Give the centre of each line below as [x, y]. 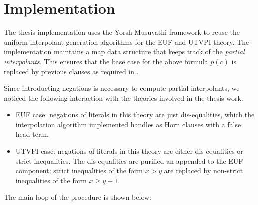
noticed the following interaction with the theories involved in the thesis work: [124, 98]
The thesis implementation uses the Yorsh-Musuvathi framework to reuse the [122, 32]
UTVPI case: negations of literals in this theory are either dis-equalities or [129, 151]
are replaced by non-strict [203, 170]
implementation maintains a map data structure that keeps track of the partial [124, 52]
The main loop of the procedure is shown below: [78, 197]
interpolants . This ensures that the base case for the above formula [106, 61]
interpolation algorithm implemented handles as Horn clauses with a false [128, 124]
